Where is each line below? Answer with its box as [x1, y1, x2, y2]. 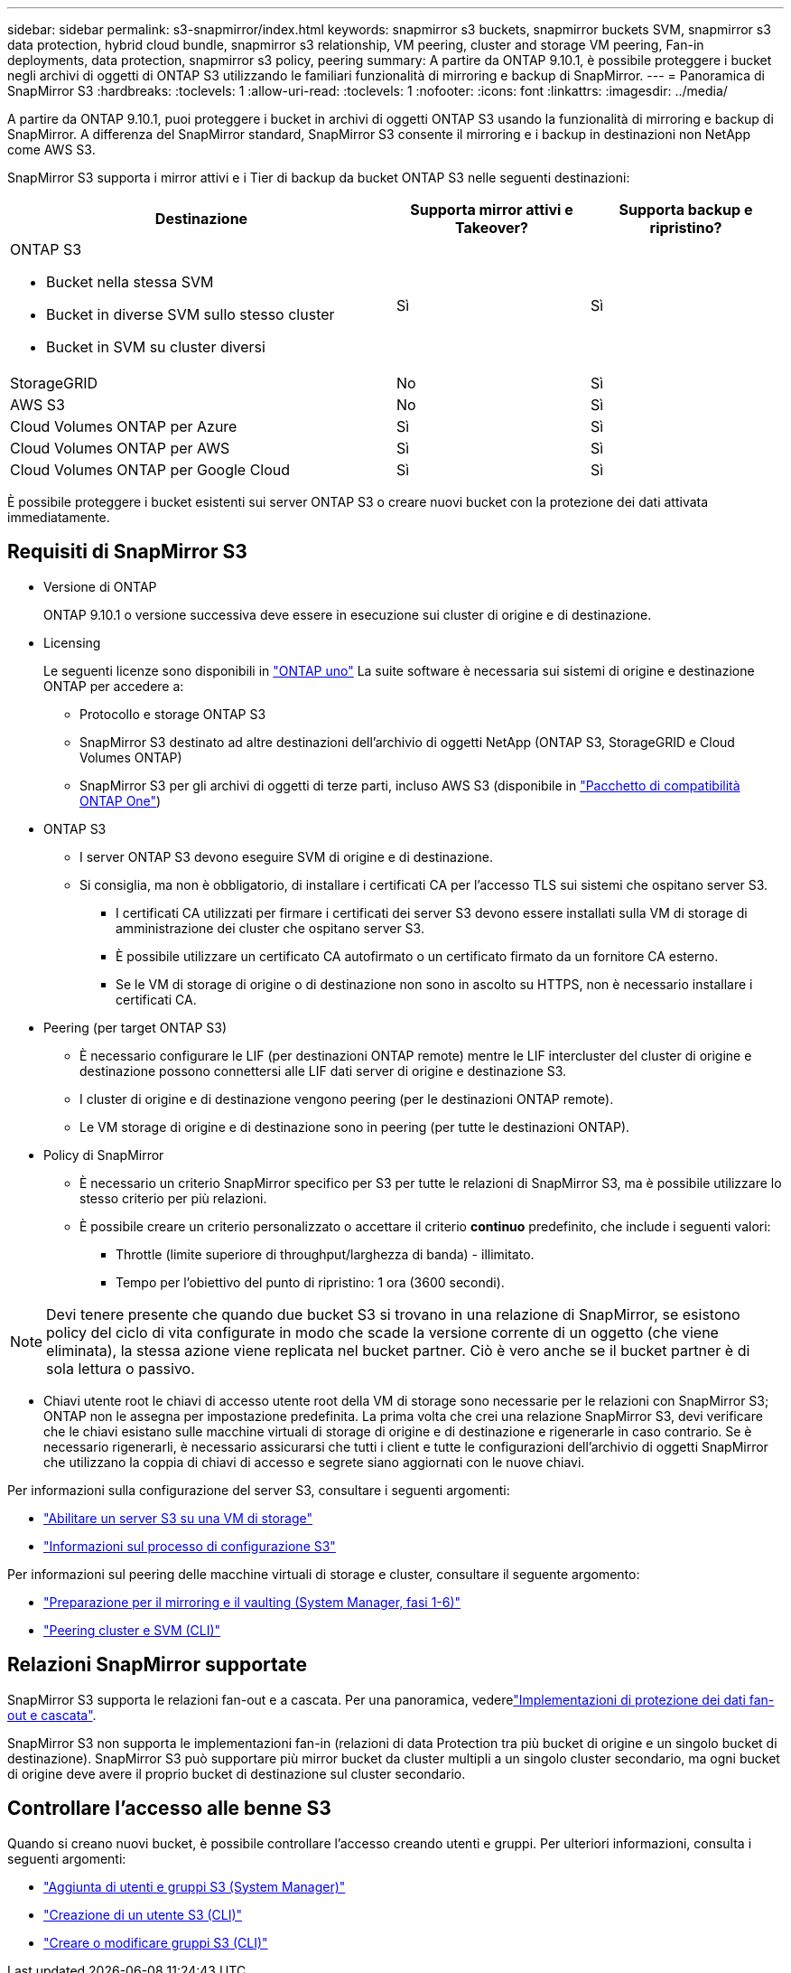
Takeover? [454, 219, 529, 237]
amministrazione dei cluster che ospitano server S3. [116, 920, 424, 936]
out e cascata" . [7, 1707, 97, 1723]
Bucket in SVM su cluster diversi [46, 338, 265, 356]
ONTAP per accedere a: [43, 678, 184, 694]
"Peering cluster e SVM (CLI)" [43, 1622, 221, 1638]
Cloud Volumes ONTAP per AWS [10, 439, 230, 457]
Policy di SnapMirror [43, 1146, 164, 1163]
